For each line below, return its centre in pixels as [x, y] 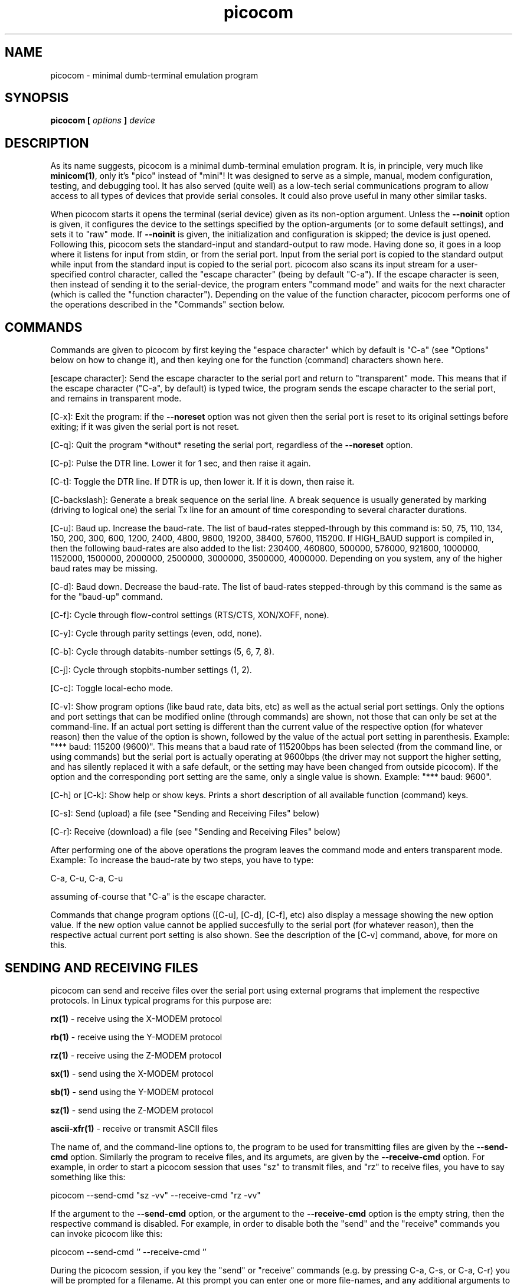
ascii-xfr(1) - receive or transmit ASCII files [134, 1128]
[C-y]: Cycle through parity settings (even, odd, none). [156, 633]
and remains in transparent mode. [116, 398]
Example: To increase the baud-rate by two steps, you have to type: [182, 860]
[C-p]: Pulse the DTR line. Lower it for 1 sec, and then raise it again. [181, 463]
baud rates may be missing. [104, 569]
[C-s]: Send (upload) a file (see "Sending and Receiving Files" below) [185, 814]
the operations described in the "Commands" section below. [168, 305]
